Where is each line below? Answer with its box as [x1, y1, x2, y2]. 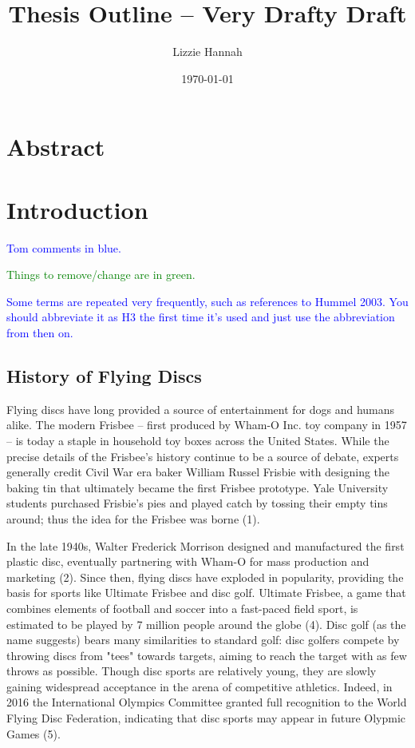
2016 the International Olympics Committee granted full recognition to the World [6, 694, 407, 710]
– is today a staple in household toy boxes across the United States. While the [6, 432, 389, 448]
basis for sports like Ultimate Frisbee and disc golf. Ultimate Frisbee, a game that [6, 584, 406, 601]
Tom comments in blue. [6, 239, 121, 256]
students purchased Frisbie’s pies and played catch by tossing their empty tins [6, 495, 388, 511]
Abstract [6, 130, 105, 163]
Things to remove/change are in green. [6, 266, 196, 283]
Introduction [6, 193, 148, 225]
